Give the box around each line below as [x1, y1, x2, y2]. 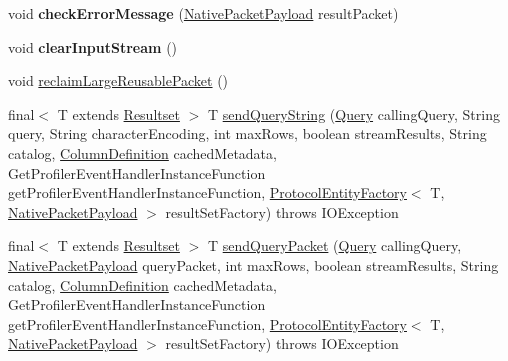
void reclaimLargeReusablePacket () [8, 70, 229, 91]
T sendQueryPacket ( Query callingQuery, [207, 235, 462, 256]
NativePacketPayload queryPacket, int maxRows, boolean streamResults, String [8, 254, 499, 275]
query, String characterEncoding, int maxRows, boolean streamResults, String [8, 123, 487, 144]
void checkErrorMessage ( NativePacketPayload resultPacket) [8, 3, 399, 23]
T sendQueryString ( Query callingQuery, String [207, 103, 500, 124]
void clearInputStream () [8, 36, 178, 57]
